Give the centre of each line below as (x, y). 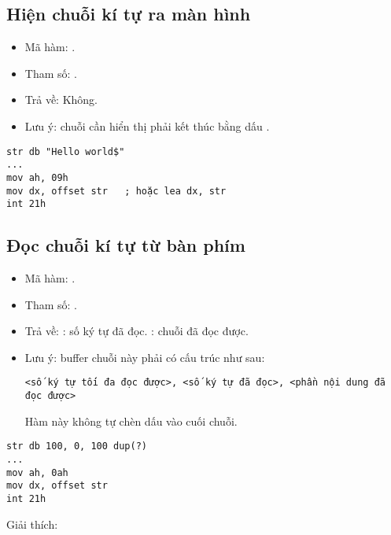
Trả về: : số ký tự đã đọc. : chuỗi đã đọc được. (136, 331)
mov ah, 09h (37, 177)
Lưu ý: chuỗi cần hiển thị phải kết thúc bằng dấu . (147, 125)
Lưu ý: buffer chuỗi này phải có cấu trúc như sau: (145, 357)
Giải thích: (32, 524)
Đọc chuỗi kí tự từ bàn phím (126, 245)
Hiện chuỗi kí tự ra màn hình (129, 14)
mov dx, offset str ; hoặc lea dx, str (116, 191)
